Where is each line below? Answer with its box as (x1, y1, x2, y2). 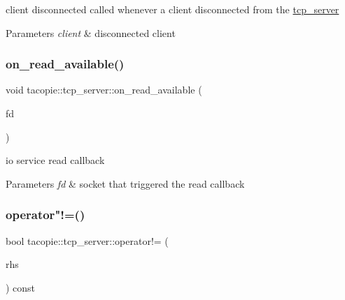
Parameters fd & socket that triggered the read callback (6, 176, 245, 190)
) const (6, 280, 36, 294)
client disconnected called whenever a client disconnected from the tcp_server (6, 2, 339, 16)
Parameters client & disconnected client (6, 25, 176, 40)
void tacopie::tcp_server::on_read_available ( (6, 82, 202, 97)
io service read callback (6, 153, 105, 167)
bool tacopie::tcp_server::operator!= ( (6, 233, 169, 248)
